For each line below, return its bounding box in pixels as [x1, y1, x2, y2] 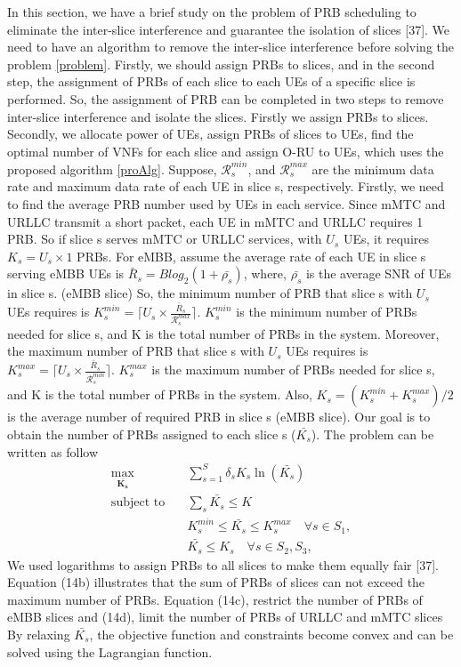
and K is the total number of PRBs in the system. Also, [7, 385, 312, 404]
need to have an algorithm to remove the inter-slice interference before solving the [7, 37, 455, 56]
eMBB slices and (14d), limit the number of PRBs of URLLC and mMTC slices [7, 607, 443, 626]
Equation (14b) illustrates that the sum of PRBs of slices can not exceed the [7, 573, 425, 591]
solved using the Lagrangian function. [7, 642, 213, 661]
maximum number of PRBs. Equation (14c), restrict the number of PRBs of [7, 590, 423, 608]
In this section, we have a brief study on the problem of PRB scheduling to [7, 3, 417, 20]
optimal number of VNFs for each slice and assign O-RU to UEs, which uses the [7, 141, 444, 160]
